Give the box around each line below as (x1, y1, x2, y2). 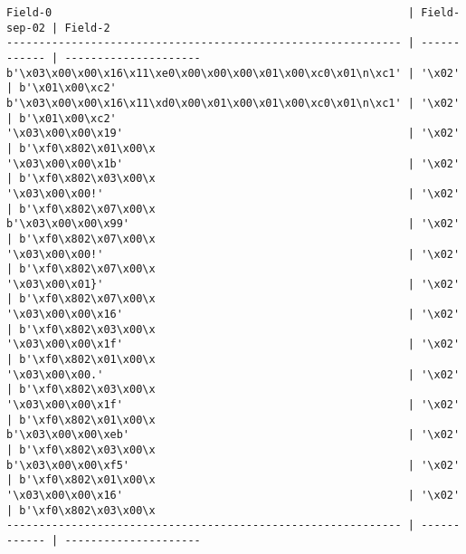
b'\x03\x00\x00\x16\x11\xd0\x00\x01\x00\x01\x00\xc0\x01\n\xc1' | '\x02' (6, 96, 461, 110)
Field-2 (64, 21, 110, 34)
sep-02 (6, 21, 45, 34)
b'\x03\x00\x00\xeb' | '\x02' (6, 428, 461, 442)
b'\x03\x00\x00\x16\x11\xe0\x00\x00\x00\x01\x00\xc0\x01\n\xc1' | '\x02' (6, 66, 461, 80)
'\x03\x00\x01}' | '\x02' (6, 277, 461, 291)
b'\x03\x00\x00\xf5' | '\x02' (6, 458, 461, 472)
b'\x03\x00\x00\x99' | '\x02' (6, 217, 461, 231)
